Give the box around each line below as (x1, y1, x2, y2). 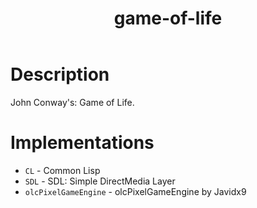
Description (10, 63, 110, 86)
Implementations (10, 132, 155, 154)
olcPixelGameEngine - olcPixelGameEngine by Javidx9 (24, 185, 247, 197)
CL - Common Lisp (24, 164, 101, 176)
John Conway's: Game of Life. (10, 96, 135, 108)
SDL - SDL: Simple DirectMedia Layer (24, 175, 176, 187)
